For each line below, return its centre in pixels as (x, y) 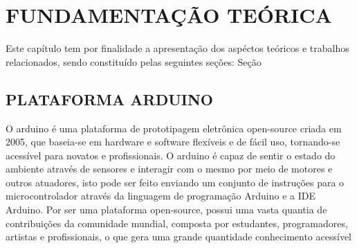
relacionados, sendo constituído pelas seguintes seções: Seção (134, 61)
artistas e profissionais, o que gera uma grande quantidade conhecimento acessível (178, 237)
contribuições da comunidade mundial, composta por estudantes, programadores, (177, 223)
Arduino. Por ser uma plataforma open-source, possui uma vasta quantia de (166, 210)
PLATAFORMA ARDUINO (110, 99)
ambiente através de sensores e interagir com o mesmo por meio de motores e (169, 169)
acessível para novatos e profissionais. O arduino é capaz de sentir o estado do (171, 155)
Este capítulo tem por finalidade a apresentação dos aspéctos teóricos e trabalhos (177, 48)
